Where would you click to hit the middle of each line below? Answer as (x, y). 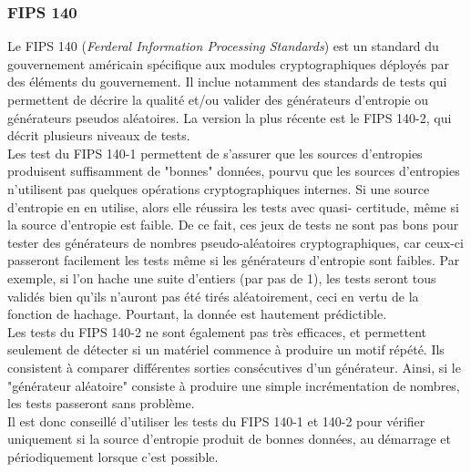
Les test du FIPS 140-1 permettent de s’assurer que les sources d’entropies (215, 153)
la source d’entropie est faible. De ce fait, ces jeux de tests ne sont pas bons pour (233, 225)
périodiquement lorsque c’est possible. (113, 456)
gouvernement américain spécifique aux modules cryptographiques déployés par (229, 63)
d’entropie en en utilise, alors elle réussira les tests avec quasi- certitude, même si (233, 206)
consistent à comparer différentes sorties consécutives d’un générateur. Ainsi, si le (234, 367)
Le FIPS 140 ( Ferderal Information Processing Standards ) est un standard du (223, 46)
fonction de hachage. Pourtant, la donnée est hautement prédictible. (197, 314)
